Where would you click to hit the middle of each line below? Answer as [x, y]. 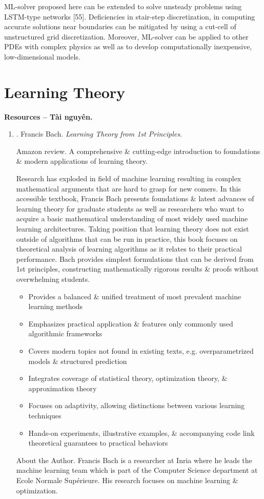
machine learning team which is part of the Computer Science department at [137, 470]
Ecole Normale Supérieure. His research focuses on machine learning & [127, 480]
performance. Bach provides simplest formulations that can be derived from [135, 258]
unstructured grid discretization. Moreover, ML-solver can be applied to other [126, 36]
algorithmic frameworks [65, 333]
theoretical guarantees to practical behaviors [98, 443]
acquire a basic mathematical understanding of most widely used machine [132, 218]
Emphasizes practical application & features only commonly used [131, 323]
